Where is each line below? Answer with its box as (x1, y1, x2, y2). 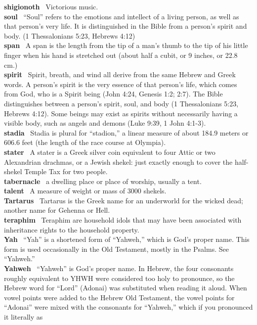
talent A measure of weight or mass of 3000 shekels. (4, 186, 167, 196)
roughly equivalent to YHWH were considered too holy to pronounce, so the (4, 273, 235, 283)
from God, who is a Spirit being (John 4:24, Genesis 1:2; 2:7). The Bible (4, 89, 223, 99)
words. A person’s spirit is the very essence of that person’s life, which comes (4, 79, 237, 89)
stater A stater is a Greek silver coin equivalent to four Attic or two (4, 146, 215, 157)
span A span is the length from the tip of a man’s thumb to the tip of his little (4, 40, 248, 50)
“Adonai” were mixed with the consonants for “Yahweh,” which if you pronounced (4, 302, 253, 312)
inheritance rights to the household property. (4, 224, 139, 234)
